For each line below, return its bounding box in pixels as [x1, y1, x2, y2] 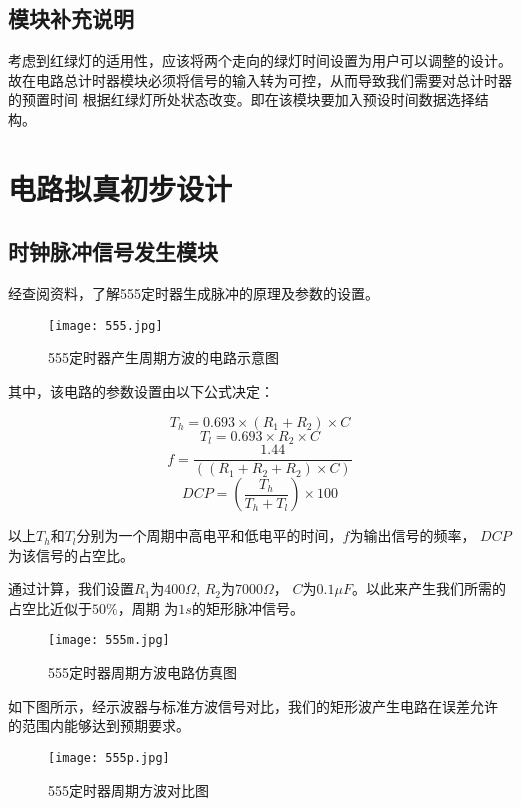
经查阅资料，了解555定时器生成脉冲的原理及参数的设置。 [8, 283, 379, 304]
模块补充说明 [8, 3, 134, 34]
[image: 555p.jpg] [48, 750, 170, 765]
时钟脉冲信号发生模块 [8, 236, 218, 267]
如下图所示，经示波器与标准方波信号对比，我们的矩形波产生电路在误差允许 [8, 695, 498, 716]
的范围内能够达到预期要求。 [8, 715, 190, 736]
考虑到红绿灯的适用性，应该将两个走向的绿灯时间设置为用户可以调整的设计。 [8, 50, 512, 71]
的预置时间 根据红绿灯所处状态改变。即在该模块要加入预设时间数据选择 [8, 89, 475, 110]
